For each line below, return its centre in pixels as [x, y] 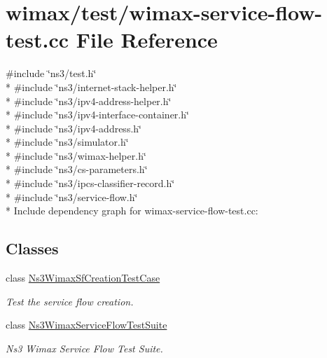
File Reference [147, 40]
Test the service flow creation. [70, 301]
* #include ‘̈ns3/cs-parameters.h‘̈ [77, 169]
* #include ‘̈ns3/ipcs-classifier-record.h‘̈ [90, 183]
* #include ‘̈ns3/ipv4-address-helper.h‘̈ [89, 101]
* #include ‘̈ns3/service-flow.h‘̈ [72, 197]
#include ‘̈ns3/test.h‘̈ [51, 73]
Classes [32, 248]
